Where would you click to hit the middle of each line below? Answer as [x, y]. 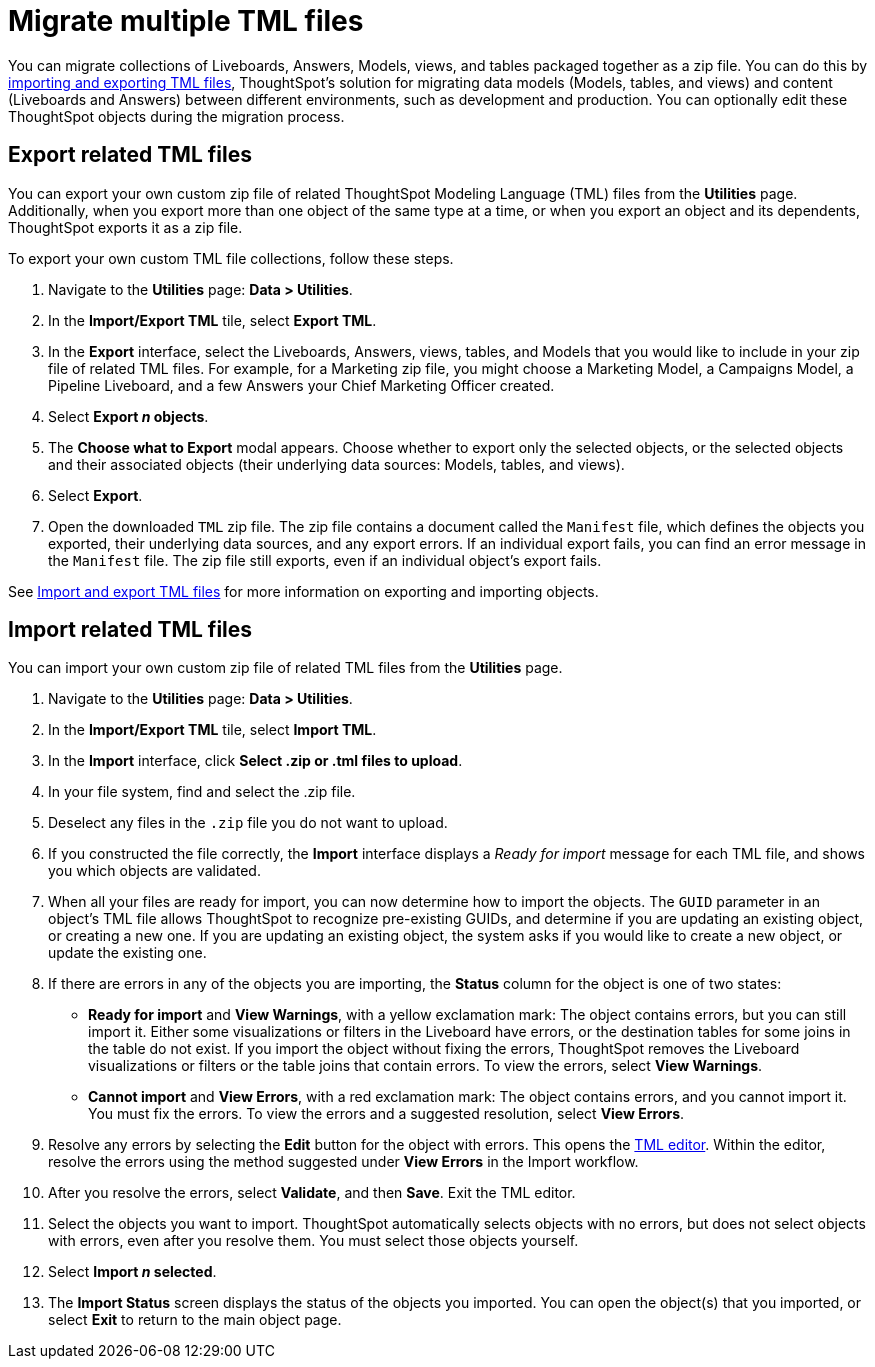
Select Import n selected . [132, 1272]
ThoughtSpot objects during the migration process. [176, 116]
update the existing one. [127, 953]
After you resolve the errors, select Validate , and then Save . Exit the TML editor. [312, 1193]
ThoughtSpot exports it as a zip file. [125, 227]
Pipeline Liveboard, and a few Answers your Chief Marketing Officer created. [301, 385]
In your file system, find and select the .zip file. [202, 792]
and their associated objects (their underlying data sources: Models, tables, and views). [336, 464]
